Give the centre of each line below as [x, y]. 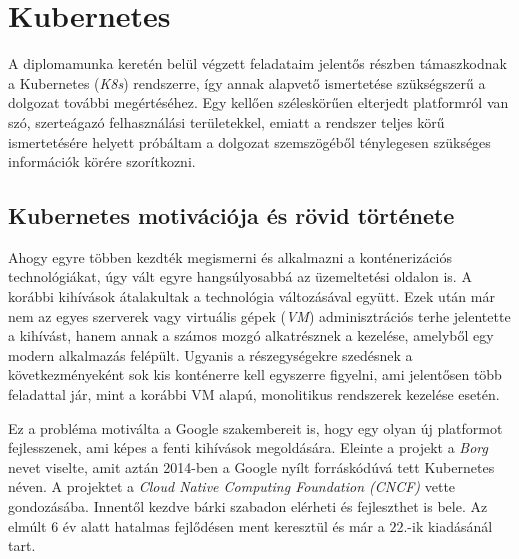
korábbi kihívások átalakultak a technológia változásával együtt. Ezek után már [251, 296]
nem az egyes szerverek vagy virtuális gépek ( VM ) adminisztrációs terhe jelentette [259, 315]
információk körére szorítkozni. [102, 161]
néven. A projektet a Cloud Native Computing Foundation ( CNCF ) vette [232, 486]
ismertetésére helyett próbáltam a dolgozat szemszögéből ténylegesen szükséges [249, 141]
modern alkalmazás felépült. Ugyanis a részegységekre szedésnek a [210, 354]
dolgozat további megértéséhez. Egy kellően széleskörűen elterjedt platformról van [258, 102]
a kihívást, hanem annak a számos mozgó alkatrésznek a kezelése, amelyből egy [251, 335]
